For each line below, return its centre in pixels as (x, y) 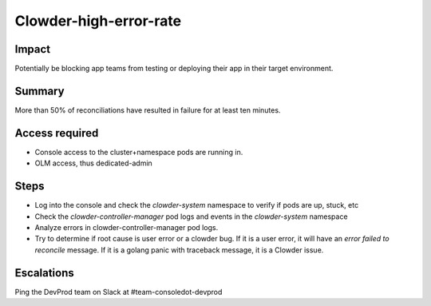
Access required (57, 133)
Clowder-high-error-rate (98, 21)
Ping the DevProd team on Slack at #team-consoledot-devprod (119, 292)
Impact (33, 49)
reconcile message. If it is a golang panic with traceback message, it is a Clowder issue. (179, 250)
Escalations (45, 273)
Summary (40, 91)
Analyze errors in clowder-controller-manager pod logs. (127, 227)
